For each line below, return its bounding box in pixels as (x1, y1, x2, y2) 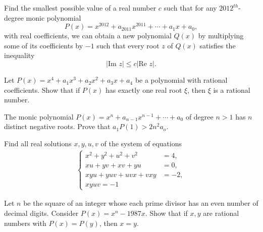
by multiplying (198, 30, 244, 41)
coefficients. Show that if (4, 84, 80, 95)
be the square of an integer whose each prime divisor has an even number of (23, 198, 258, 208)
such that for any (164, 3, 217, 13)
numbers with (4, 217, 46, 228)
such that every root (96, 40, 160, 50)
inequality (4, 50, 35, 61)
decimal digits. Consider (4, 207, 79, 218)
